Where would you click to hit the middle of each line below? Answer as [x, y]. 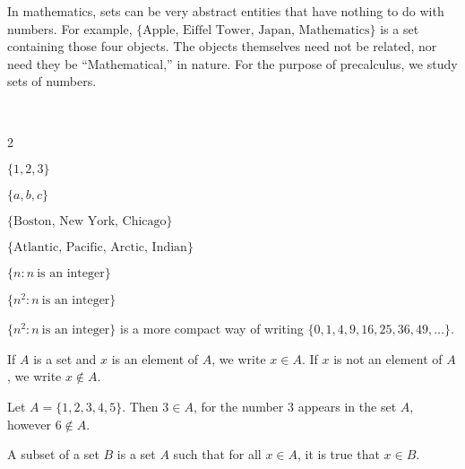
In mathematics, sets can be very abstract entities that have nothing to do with [226, 11]
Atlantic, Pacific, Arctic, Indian [100, 248]
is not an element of [388, 358]
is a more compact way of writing [212, 329]
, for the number [238, 407]
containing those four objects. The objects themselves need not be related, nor [222, 46]
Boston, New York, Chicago [90, 222]
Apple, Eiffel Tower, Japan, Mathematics [256, 30]
